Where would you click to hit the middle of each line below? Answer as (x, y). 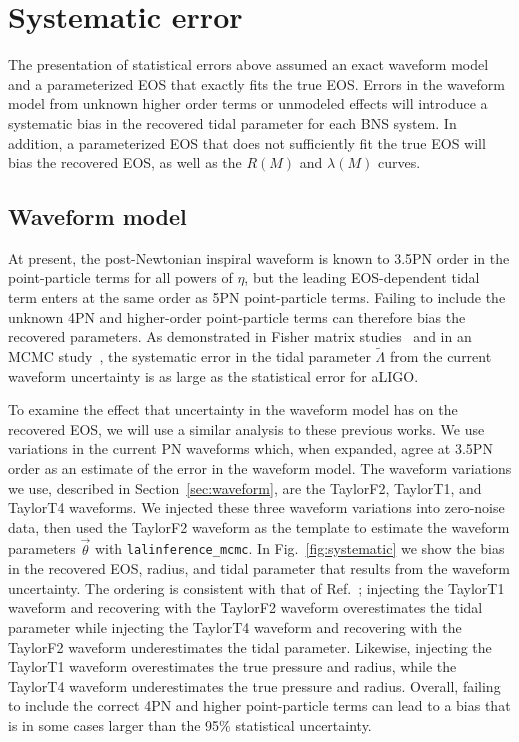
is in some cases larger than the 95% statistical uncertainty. (190, 725)
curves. (399, 162)
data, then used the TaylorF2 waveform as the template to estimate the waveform (259, 526)
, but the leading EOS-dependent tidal (362, 277)
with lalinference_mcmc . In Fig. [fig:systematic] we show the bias (299, 548)
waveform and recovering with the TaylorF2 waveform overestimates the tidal (245, 607)
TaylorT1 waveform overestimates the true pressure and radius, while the (232, 666)
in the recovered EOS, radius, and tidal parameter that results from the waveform (259, 568)
